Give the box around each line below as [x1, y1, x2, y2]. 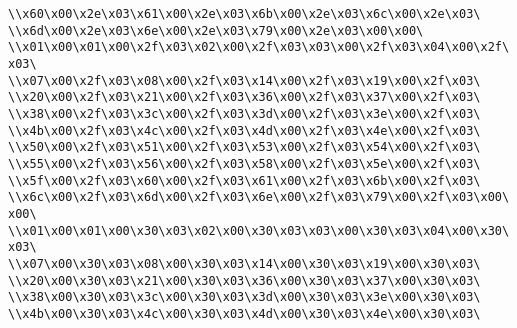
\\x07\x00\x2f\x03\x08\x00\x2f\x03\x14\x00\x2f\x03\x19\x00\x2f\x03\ [8, 73, 481, 88]
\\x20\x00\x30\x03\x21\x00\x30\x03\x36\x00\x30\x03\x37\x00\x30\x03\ [8, 273, 481, 288]
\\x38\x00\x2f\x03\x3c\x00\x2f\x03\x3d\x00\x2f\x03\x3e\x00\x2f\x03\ [8, 106, 481, 121]
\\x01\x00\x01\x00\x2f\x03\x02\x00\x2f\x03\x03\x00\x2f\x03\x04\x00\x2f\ [8, 40, 510, 55]
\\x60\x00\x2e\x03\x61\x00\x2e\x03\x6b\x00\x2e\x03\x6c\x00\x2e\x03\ [8, 7, 481, 21]
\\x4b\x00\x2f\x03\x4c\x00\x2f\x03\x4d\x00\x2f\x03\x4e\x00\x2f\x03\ [8, 123, 481, 138]
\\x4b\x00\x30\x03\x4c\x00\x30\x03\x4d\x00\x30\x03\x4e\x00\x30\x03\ [8, 306, 481, 321]
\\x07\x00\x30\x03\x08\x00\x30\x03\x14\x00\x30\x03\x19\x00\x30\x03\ [8, 256, 481, 271]
